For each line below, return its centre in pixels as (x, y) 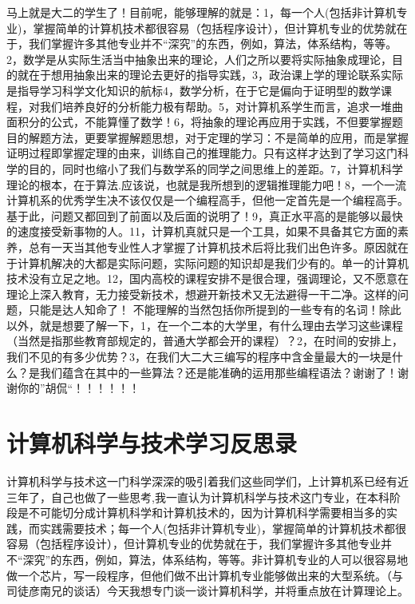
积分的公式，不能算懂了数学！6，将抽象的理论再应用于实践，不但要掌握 (204, 122)
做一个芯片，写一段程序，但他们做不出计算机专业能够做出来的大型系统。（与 (205, 575)
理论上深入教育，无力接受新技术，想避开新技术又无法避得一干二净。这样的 (202, 294)
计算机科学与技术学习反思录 (152, 443)
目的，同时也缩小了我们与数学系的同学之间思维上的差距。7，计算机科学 (215, 168)
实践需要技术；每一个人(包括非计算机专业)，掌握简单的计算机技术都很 (223, 528)
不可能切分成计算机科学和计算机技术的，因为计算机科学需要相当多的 (207, 513)
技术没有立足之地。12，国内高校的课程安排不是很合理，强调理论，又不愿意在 (207, 278)
